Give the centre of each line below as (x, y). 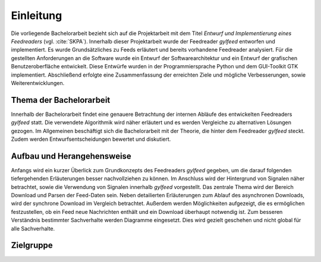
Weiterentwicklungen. (38, 83)
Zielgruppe (32, 246)
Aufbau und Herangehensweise (71, 156)
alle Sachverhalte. (33, 228)
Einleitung (37, 15)
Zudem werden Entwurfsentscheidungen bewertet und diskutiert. (91, 139)
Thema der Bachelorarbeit (61, 100)
